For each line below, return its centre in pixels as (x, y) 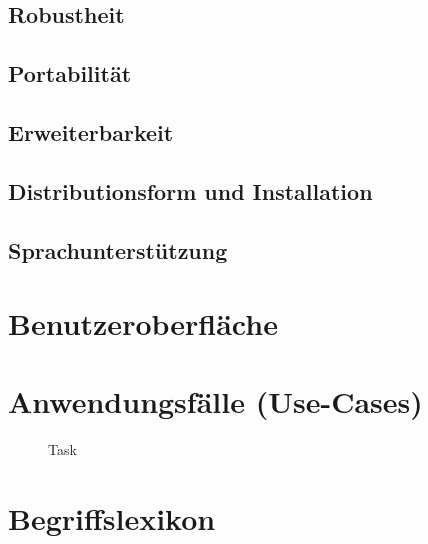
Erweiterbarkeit (91, 131)
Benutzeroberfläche (143, 323)
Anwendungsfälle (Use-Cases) (215, 401)
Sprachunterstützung (118, 249)
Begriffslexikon (112, 518)
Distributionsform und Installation (190, 190)
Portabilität (70, 73)
